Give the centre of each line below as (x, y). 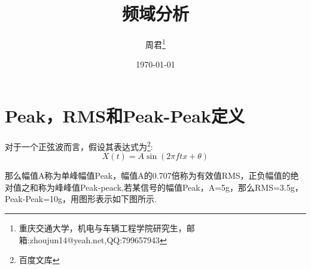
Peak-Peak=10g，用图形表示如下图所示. (81, 199)
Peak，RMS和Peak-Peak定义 (125, 115)
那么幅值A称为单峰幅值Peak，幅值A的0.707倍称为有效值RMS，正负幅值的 (148, 175)
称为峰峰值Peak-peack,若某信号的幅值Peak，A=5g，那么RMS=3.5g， (170, 187)
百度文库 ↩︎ (39, 260)
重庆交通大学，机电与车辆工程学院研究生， (103, 227)
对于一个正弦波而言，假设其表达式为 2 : (79, 145)
